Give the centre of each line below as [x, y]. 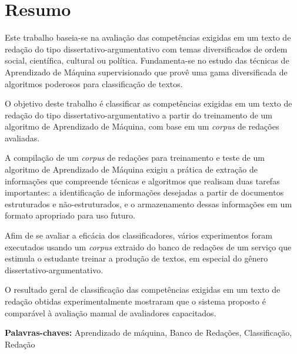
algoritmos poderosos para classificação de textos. [94, 83]
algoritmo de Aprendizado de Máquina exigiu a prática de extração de [131, 169]
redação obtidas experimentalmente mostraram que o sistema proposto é [135, 301]
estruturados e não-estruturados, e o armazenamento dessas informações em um [148, 204]
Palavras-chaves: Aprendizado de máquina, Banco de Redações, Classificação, [148, 333]
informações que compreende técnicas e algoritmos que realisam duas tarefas [142, 181]
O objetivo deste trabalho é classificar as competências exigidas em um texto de [148, 103]
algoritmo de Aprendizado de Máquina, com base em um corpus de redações [142, 126]
